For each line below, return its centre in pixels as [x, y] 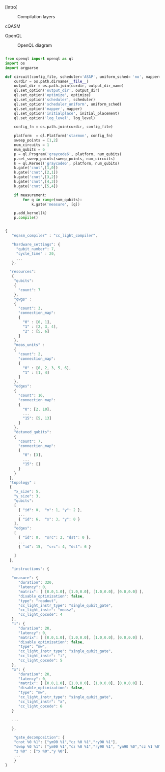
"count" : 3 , [30, 308]
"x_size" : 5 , [27, 492]
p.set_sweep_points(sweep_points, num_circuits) [65, 159]
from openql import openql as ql [39, 59]
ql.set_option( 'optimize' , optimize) [53, 95]
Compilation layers [36, 17]
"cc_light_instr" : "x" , [42, 702]
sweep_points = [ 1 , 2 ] [36, 140]
